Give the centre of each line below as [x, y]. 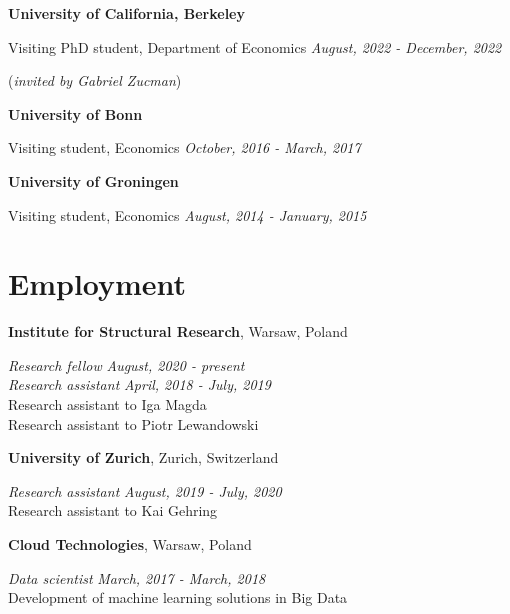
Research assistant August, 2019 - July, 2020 [145, 490]
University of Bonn [75, 113]
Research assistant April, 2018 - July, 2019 [139, 384]
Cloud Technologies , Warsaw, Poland [130, 544]
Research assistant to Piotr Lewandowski [133, 423]
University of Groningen [93, 180]
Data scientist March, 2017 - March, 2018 [137, 577]
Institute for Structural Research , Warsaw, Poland [178, 331]
